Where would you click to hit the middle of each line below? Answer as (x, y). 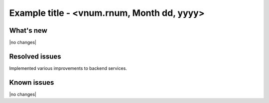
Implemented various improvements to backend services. (68, 68)
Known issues (32, 82)
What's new (28, 30)
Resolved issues (35, 56)
